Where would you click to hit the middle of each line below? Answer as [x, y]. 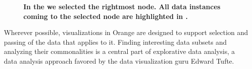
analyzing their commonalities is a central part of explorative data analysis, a [119, 51]
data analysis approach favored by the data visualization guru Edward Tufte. [119, 60]
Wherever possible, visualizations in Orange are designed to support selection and [126, 32]
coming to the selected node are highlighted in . [106, 16]
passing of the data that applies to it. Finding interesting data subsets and [115, 42]
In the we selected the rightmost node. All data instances [122, 6]
